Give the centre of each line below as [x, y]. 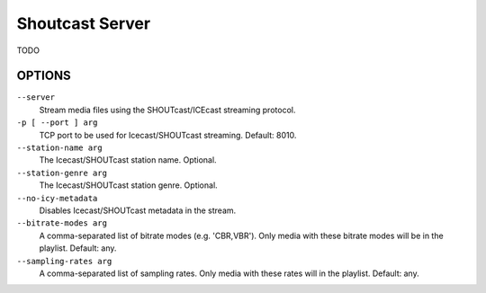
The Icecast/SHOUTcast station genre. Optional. [128, 185]
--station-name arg [59, 148]
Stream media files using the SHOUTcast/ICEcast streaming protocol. [167, 110]
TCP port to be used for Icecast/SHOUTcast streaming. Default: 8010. [168, 135]
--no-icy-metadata [57, 198]
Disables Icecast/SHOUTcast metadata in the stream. [138, 210]
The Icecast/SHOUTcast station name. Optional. [128, 160]
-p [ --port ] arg [57, 123]
